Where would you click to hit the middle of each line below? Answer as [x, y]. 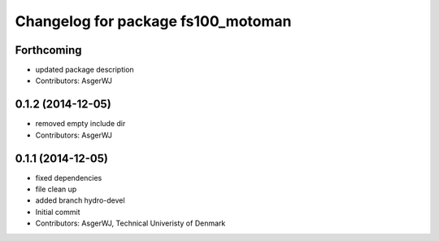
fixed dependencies [69, 177]
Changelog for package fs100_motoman [153, 21]
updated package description [85, 70]
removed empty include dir [80, 124]
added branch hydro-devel [80, 200]
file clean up [56, 189]
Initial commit [58, 212]
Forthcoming [48, 50]
